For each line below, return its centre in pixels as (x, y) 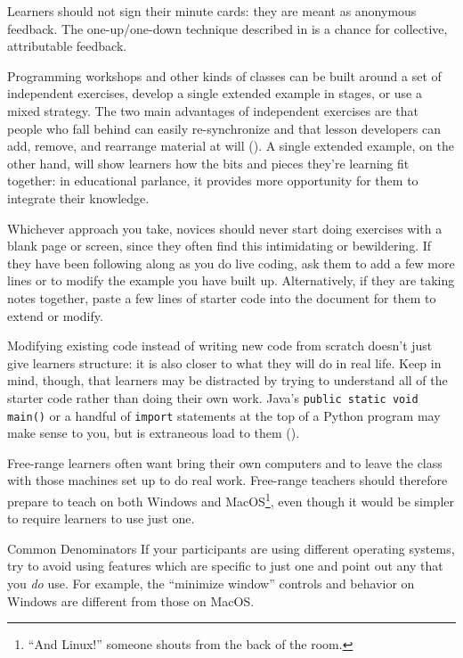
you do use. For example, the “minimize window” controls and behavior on (211, 583)
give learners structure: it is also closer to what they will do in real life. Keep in (224, 362)
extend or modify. (55, 315)
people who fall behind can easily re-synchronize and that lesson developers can (224, 128)
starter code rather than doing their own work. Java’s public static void (213, 397)
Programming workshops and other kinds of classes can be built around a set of (224, 75)
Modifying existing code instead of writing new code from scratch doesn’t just (220, 345)
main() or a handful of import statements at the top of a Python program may (224, 415)
